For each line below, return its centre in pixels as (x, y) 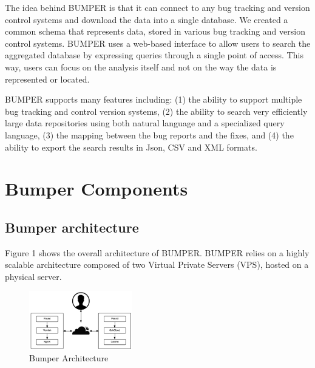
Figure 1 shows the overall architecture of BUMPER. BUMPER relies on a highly (157, 252)
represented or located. (47, 79)
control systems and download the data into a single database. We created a (147, 19)
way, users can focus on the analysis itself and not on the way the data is (141, 66)
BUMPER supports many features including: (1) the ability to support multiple (154, 99)
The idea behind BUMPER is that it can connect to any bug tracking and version (157, 7)
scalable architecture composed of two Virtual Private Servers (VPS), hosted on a (157, 264)
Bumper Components (97, 189)
